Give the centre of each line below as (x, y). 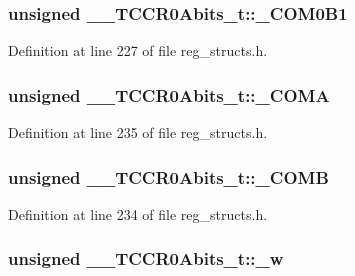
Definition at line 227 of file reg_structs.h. (138, 50)
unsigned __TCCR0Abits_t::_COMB (168, 176)
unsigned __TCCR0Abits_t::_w (146, 258)
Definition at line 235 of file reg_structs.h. (138, 132)
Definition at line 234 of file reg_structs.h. (138, 213)
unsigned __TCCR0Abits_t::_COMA (169, 94)
